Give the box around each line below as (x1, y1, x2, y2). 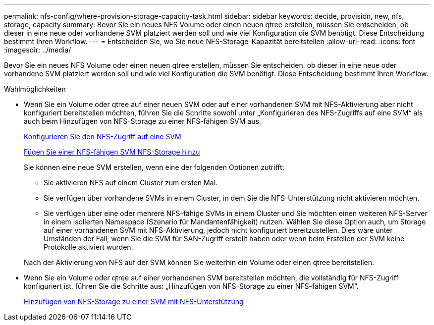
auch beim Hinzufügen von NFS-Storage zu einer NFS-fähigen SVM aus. (24, 117, 261, 125)
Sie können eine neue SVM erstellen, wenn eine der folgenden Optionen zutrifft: (24, 163, 284, 171)
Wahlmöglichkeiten (4, 85, 66, 93)
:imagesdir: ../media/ (4, 46, 71, 54)
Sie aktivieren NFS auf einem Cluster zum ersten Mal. (44, 178, 217, 187)
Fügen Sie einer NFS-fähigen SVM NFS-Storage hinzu (24, 148, 200, 156)
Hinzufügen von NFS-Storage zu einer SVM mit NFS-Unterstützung (24, 297, 244, 306)
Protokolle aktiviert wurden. (44, 243, 133, 251)
